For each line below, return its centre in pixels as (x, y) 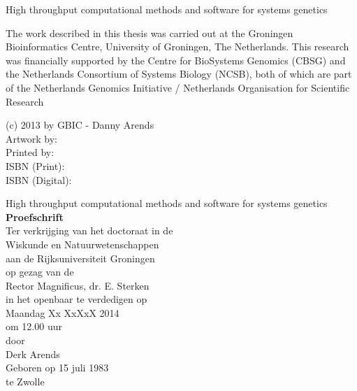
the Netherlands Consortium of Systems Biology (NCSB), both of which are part (179, 74)
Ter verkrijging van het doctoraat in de (89, 230)
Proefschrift (35, 216)
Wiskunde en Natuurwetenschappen (82, 244)
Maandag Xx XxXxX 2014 (63, 312)
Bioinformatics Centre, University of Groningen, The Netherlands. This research (177, 47)
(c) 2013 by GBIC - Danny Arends (80, 125)
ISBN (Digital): (39, 179)
